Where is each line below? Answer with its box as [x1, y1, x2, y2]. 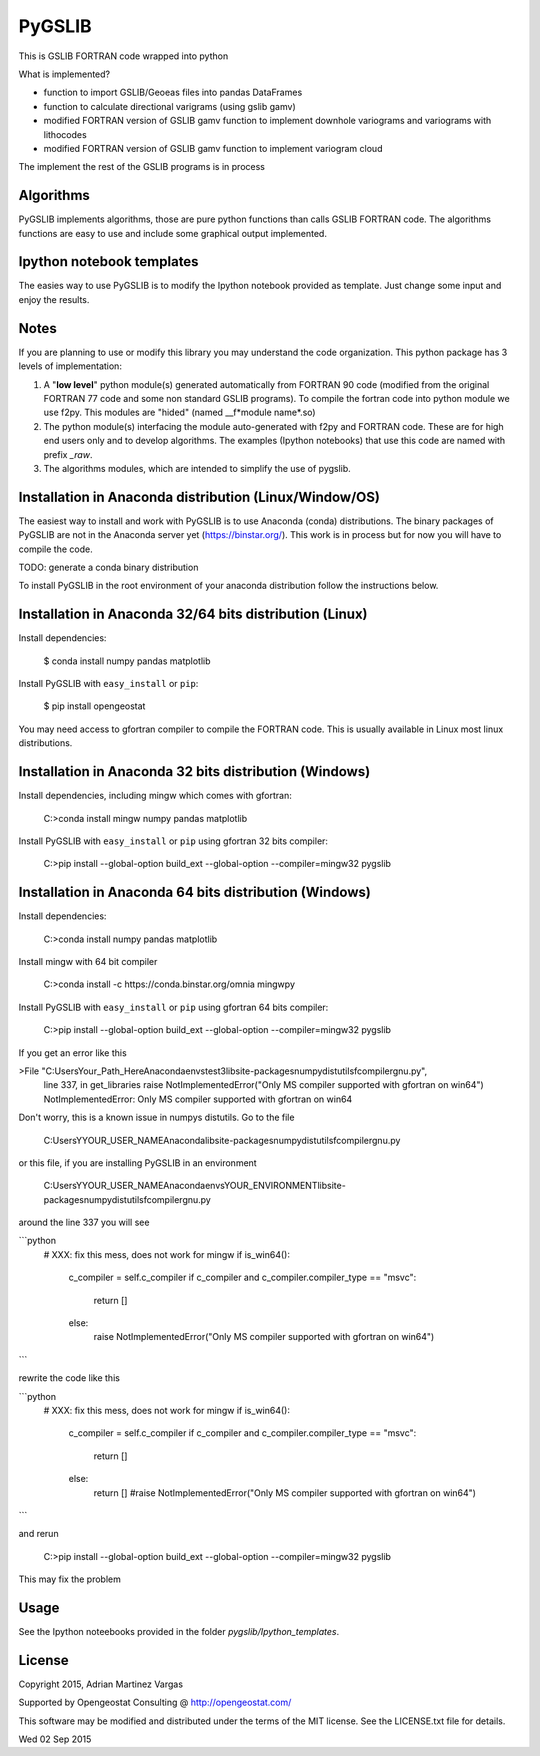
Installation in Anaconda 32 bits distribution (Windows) [18, 763, 371, 780]
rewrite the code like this [18, 1372, 120, 1384]
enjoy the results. [18, 293, 90, 305]
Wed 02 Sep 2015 [18, 1733, 92, 1745]
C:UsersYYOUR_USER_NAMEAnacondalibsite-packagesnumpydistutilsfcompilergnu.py [43, 1134, 401, 1146]
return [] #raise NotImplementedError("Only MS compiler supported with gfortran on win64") [93, 1486, 477, 1499]
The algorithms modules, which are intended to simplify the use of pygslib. [43, 462, 352, 474]
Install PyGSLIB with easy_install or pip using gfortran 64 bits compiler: [18, 1001, 329, 1013]
